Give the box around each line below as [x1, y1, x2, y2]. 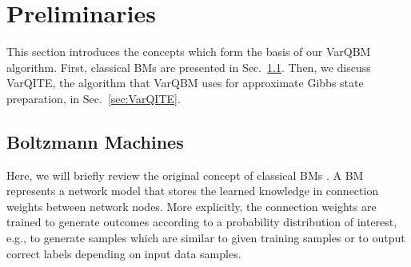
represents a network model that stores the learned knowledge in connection [6, 182, 379, 199]
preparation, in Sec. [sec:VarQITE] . [6, 90, 181, 106]
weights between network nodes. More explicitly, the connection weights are [6, 197, 377, 214]
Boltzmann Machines [6, 129, 184, 153]
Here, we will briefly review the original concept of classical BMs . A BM [6, 166, 364, 183]
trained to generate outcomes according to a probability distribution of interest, [6, 213, 397, 230]
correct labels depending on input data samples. [6, 245, 241, 261]
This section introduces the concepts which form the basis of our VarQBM [6, 43, 371, 60]
